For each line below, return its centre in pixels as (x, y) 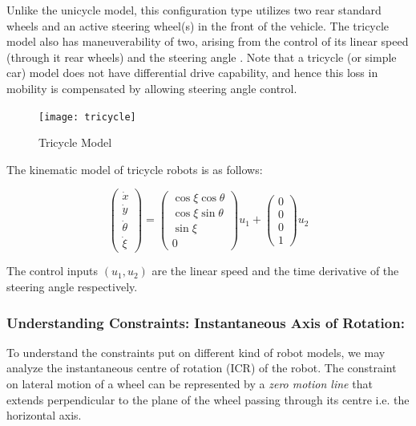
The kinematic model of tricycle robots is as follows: (135, 169)
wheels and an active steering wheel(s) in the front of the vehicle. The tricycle (198, 25)
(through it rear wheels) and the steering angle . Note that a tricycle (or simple (202, 57)
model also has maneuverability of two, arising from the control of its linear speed (208, 41)
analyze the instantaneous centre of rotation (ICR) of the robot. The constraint (202, 368)
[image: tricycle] (87, 117)
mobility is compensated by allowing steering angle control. (152, 88)
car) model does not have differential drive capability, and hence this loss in (192, 73)
